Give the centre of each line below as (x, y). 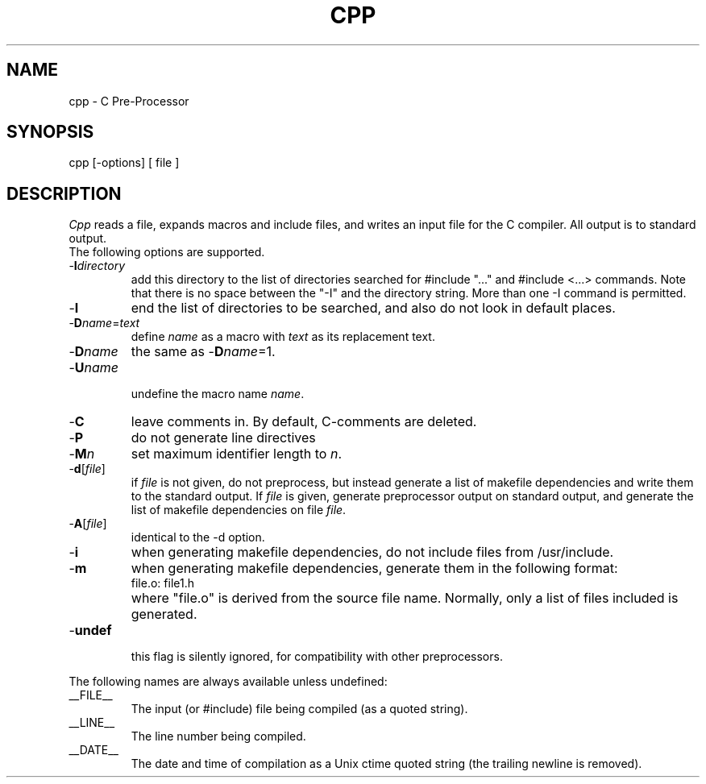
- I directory (97, 266)
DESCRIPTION (64, 193)
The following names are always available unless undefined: (228, 682)
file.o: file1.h (162, 583)
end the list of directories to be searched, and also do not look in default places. (373, 308)
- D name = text (104, 323)
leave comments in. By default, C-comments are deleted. (304, 422)
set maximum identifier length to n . (237, 454)
